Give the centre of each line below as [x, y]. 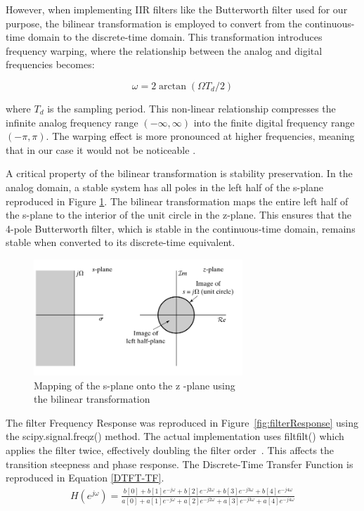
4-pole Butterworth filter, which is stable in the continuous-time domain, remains [181, 228]
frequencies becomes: [50, 64]
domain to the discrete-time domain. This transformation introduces [175, 37]
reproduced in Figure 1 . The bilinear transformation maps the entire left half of [177, 201]
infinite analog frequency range [72, 122]
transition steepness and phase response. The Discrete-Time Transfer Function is [180, 464]
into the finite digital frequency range [274, 122]
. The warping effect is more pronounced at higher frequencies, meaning [200, 136]
